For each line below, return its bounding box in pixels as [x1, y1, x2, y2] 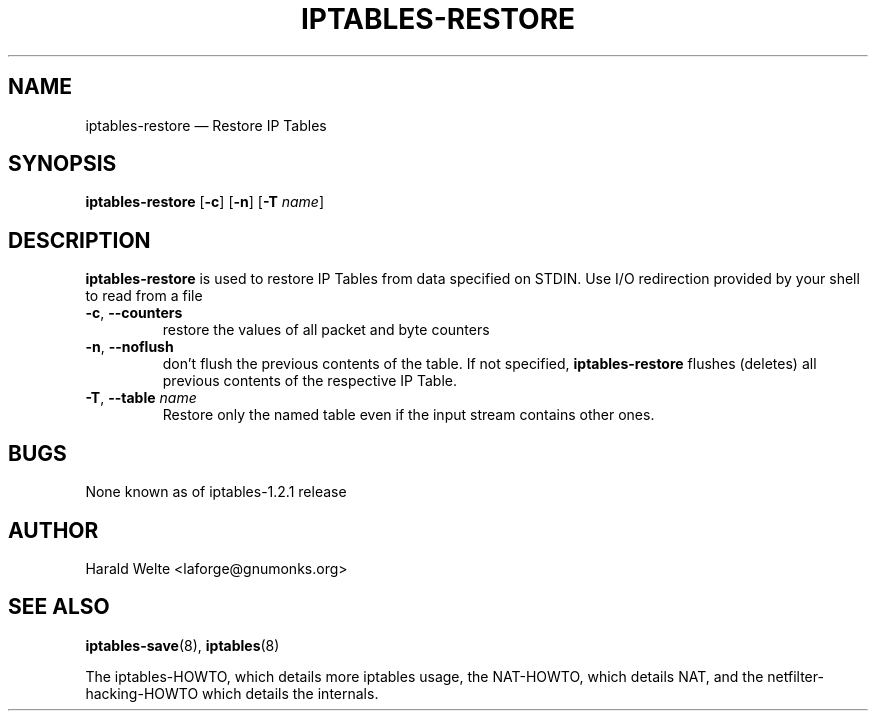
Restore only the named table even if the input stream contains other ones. [162, 406, 655, 424]
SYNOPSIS [8, 151, 117, 177]
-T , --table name [85, 389, 197, 407]
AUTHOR [8, 517, 99, 543]
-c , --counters [85, 304, 183, 322]
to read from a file [85, 287, 203, 305]
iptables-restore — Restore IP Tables [85, 116, 327, 134]
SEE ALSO [8, 594, 110, 620]
